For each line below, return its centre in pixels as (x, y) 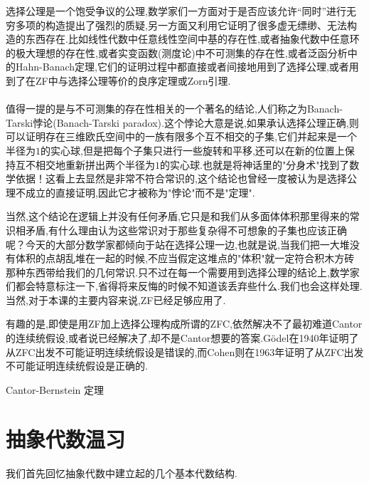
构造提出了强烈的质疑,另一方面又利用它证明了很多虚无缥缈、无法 (196, 25)
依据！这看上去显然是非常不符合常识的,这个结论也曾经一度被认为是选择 (181, 178)
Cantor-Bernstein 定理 (55, 389)
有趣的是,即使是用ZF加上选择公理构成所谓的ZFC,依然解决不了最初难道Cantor (184, 324)
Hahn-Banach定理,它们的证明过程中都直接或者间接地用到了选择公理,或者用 (187, 67)
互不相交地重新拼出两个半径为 (85, 164)
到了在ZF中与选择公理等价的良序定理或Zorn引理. (118, 80)
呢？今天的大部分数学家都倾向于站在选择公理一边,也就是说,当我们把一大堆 (178, 244)
